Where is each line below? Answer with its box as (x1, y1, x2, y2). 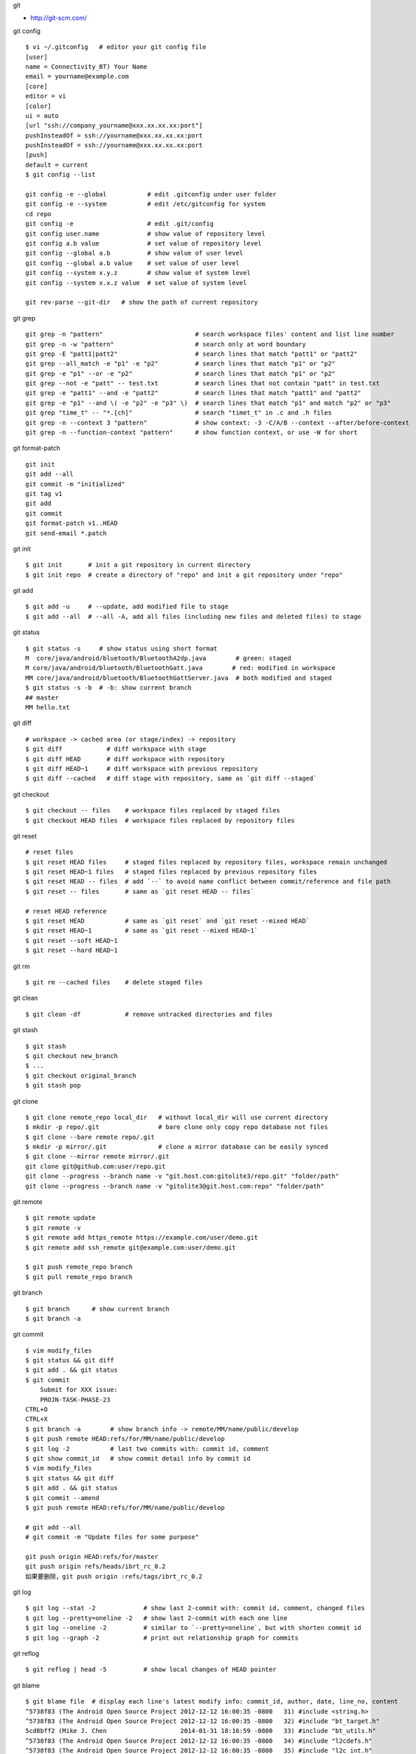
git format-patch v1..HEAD (25, 519, 118, 528)
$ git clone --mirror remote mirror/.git (25, 1153, 169, 1160)
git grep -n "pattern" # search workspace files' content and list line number (25, 330, 395, 338)
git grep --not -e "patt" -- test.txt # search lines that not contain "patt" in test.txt (25, 380, 380, 387)
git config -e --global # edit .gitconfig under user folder (25, 190, 277, 199)
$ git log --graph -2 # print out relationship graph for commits (25, 1633, 299, 1642)
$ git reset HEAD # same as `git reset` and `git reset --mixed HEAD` (25, 917, 310, 925)
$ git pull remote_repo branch (25, 1273, 133, 1280)
